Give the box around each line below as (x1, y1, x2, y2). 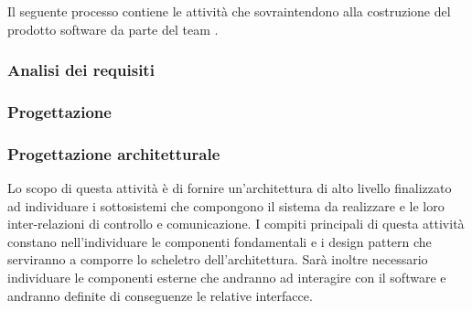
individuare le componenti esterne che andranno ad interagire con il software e (7, 268, 446, 287)
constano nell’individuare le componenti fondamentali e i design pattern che (7, 231, 432, 251)
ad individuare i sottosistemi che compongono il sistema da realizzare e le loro (7, 196, 445, 215)
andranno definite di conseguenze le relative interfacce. (7, 285, 313, 305)
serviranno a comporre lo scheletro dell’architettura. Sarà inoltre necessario (7, 250, 428, 269)
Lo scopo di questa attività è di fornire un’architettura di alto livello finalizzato (7, 178, 452, 198)
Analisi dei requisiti (7, 59, 155, 81)
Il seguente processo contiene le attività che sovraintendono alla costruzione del (7, 2, 451, 20)
